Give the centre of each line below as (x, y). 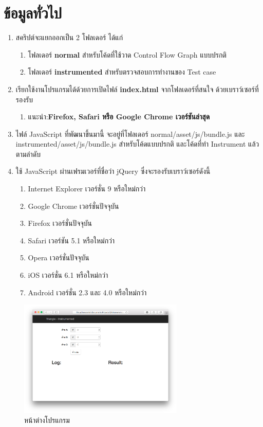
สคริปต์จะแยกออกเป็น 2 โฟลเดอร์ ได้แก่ (69, 37)
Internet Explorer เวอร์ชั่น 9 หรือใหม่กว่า (87, 189)
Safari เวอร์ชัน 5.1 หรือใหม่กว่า (71, 240)
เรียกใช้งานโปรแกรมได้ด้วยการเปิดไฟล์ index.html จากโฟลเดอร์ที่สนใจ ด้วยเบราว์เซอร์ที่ (137, 89)
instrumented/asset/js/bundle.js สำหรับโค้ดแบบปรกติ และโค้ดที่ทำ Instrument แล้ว (137, 144)
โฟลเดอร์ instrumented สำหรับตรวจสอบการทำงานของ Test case (122, 72)
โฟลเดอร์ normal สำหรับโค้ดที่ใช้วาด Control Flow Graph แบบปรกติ (127, 54)
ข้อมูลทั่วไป (33, 13)
